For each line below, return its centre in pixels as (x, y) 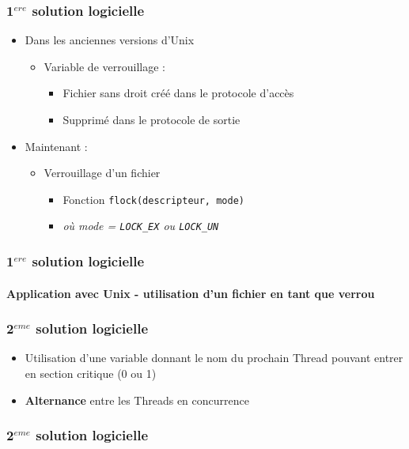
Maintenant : (56, 146)
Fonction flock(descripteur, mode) (153, 199)
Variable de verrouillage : (104, 66)
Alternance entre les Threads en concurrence (137, 400)
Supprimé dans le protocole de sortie (151, 119)
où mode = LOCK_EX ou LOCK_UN (141, 226)
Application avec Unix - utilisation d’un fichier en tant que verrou (191, 293)
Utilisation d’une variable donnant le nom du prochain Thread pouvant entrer (214, 358)
